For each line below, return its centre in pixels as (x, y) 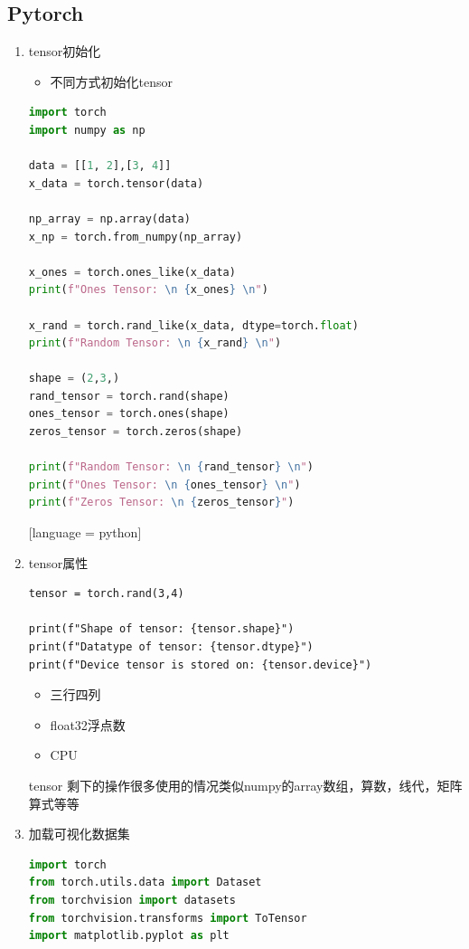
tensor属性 (58, 562)
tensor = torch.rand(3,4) (106, 594)
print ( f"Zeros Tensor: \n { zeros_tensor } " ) (161, 503)
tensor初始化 (65, 51)
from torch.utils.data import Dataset (145, 883)
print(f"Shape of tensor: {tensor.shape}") (161, 629)
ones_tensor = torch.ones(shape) (129, 414)
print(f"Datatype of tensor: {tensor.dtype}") (171, 647)
